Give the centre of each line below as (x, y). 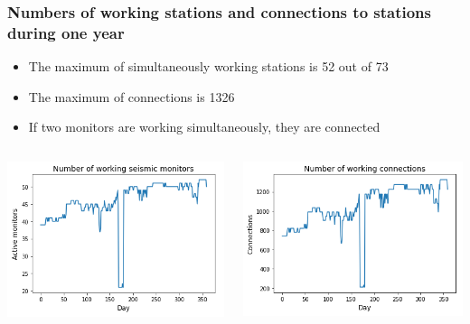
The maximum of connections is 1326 (132, 96)
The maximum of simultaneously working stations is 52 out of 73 (208, 66)
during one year (66, 32)
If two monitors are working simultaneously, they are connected (204, 127)
